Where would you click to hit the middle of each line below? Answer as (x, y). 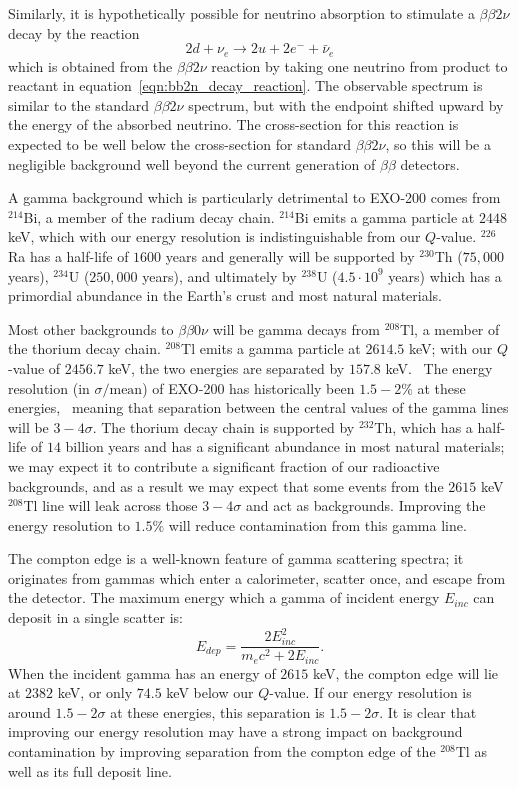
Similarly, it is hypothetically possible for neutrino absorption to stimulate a (241, 13)
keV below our (210, 692)
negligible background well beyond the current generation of (192, 163)
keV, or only (95, 692)
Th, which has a (423, 426)
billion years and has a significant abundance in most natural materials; (285, 446)
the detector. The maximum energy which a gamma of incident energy (224, 597)
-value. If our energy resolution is (370, 692)
